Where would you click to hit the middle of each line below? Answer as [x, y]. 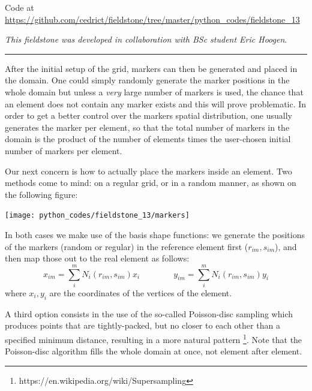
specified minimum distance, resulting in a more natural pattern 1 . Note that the [154, 338]
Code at [19, 7]
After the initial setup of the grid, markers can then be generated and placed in [151, 68]
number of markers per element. [64, 150]
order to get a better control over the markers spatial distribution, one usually [148, 115]
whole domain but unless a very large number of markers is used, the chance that [154, 91]
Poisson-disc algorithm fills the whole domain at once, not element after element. [154, 351]
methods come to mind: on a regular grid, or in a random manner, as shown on [151, 183]
